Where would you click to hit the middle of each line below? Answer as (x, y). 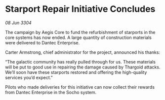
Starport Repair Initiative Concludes (80, 9)
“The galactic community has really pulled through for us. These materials (80, 62)
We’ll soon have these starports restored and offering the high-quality (76, 72)
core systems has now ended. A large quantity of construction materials (78, 37)
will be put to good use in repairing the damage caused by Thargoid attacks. (83, 67)
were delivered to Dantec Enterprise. (42, 42)
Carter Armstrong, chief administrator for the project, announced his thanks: (83, 52)
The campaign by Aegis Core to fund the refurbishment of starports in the (80, 32)
